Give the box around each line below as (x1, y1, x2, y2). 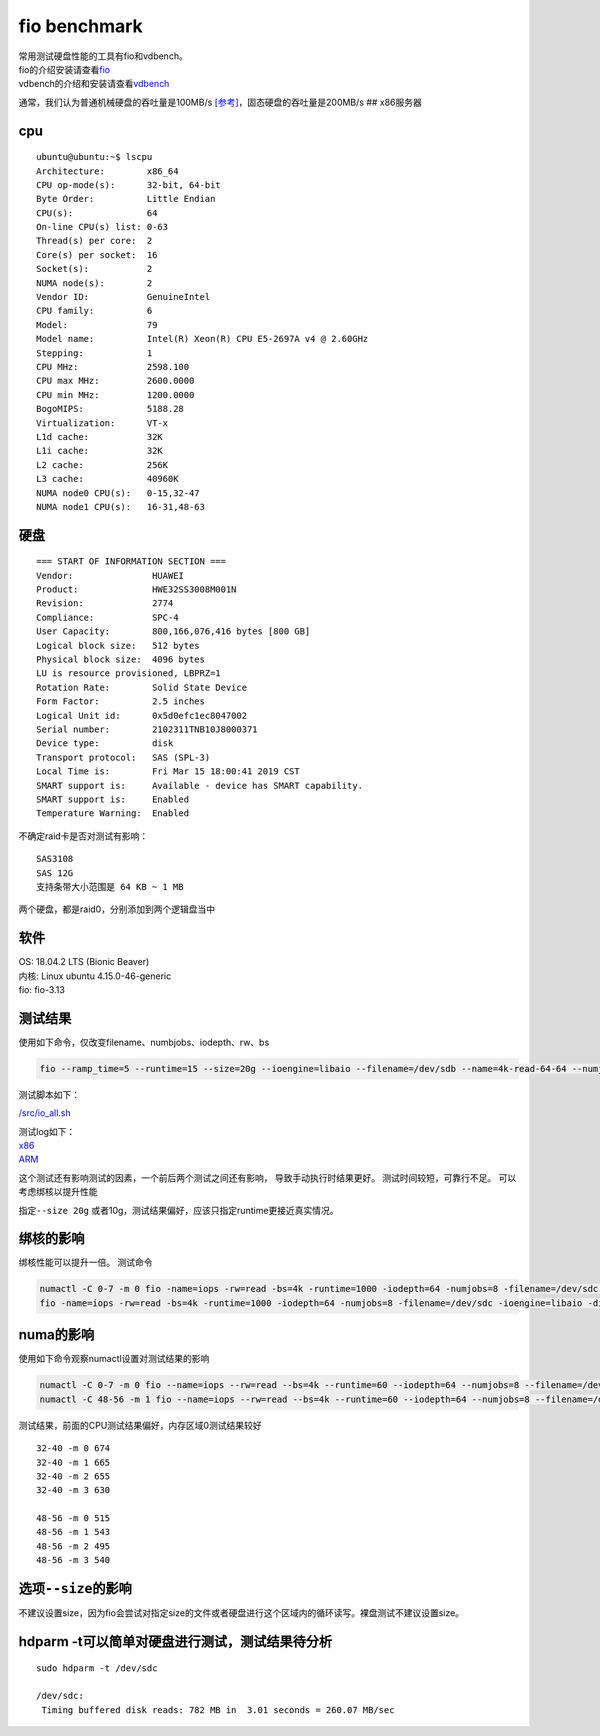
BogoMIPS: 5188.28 (36, 403, 185, 415)
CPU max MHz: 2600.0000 (36, 375, 195, 387)
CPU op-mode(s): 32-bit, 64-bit (36, 179, 222, 190)
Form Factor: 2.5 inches (36, 696, 205, 707)
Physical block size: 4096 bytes (36, 654, 205, 665)
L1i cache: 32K (36, 445, 164, 457)
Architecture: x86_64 (36, 165, 179, 177)
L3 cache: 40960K (36, 473, 179, 485)
